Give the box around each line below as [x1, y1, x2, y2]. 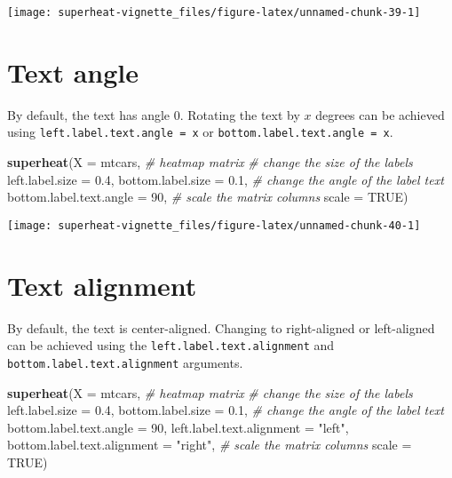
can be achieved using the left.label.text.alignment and [7, 336, 335, 355]
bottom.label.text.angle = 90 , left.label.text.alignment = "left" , [7, 418, 349, 436]
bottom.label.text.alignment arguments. [7, 353, 243, 371]
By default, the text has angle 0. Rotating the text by [7, 105, 300, 123]
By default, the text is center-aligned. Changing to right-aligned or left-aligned [7, 318, 435, 337]
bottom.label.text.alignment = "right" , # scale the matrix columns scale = [7, 435, 412, 454]
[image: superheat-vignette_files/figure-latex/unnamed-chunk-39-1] [7, 6, 421, 19]
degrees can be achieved [315, 105, 445, 123]
